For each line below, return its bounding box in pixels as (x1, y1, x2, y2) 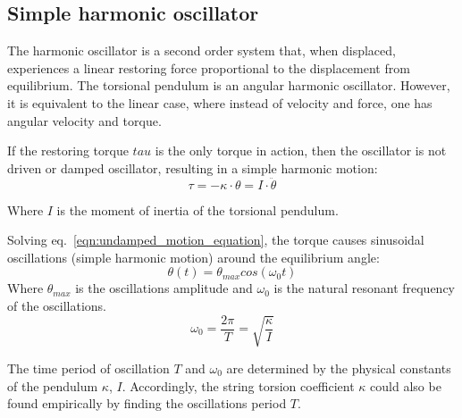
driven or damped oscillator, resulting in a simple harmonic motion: (7, 158, 378, 177)
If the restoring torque (7, 141, 129, 160)
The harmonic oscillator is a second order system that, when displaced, (7, 41, 396, 60)
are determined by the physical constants (226, 358, 451, 377)
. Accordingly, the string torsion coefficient (122, 376, 355, 395)
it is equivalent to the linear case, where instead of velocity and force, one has (7, 93, 433, 112)
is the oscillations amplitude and (75, 279, 253, 297)
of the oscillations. (7, 296, 106, 314)
